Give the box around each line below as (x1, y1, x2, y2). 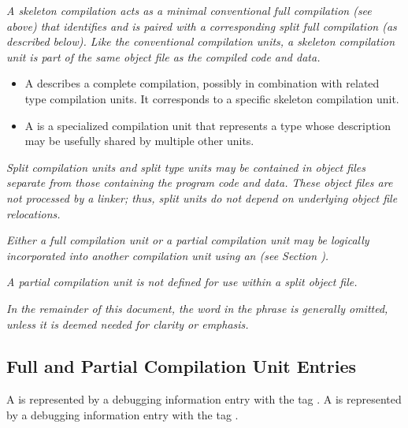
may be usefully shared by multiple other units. (24, 132, 254, 149)
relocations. (6, 205, 61, 221)
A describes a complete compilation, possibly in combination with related (24, 75, 380, 91)
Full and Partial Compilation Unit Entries (6, 354, 356, 378)
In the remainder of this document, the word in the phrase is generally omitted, (6, 300, 388, 316)
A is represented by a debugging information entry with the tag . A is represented (6, 391, 402, 408)
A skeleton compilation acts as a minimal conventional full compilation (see (6, 2, 372, 18)
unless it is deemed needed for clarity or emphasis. (6, 315, 249, 332)
